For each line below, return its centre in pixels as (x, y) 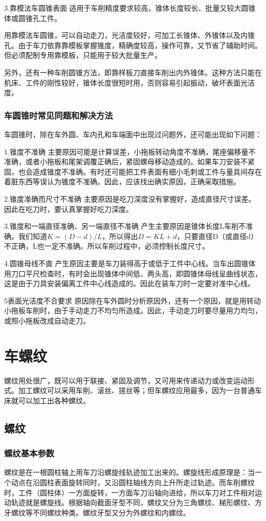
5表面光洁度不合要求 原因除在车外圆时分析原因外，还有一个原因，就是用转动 (132, 300)
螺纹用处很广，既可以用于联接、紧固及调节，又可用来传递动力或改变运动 (126, 380)
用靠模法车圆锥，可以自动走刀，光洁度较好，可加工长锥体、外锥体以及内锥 (129, 35)
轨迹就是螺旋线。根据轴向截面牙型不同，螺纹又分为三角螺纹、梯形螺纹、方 (136, 502)
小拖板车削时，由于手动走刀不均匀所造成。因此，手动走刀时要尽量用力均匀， (133, 310)
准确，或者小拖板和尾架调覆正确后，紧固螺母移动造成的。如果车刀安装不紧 (129, 161)
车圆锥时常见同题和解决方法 (59, 115)
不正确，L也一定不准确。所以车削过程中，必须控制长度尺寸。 (107, 246)
